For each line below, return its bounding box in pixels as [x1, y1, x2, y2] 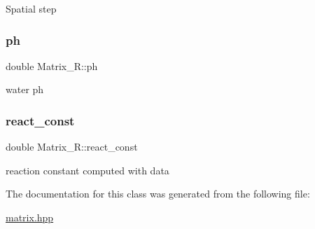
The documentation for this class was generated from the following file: [6, 186, 310, 201]
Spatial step [6, 1, 57, 15]
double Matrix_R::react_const [6, 139, 138, 154]
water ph [6, 82, 44, 97]
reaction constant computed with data [6, 162, 169, 177]
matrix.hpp [6, 210, 54, 224]
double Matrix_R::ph [6, 58, 98, 73]
